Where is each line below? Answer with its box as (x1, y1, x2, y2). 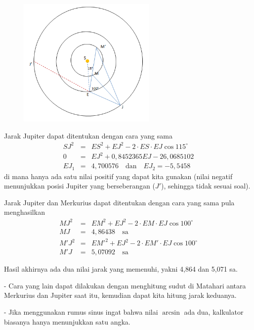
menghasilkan (4, 207, 45, 217)
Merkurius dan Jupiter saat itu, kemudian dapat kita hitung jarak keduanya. (4, 290, 237, 300)
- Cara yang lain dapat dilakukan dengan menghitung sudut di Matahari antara (4, 280, 246, 290)
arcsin (162, 309, 180, 316)
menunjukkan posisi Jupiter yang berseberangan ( (4, 181, 155, 191)
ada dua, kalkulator (184, 306, 244, 317)
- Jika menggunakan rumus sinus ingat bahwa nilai (4, 306, 158, 317)
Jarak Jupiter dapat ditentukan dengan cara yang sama (4, 130, 172, 141)
